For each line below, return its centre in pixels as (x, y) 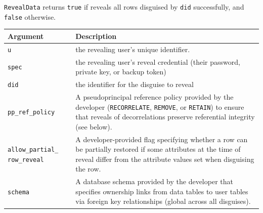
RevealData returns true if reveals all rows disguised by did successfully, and (124, 7)
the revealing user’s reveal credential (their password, (158, 61)
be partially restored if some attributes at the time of (158, 149)
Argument (26, 36)
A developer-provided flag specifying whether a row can (162, 139)
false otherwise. (30, 16)
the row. (88, 169)
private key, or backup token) (121, 72)
